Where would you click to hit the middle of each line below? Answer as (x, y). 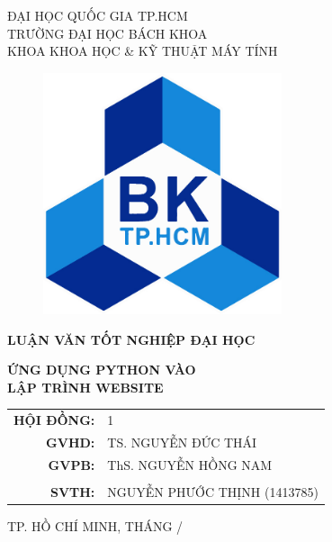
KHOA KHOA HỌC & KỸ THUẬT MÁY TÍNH (143, 51)
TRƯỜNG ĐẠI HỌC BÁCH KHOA (108, 33)
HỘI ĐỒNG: (54, 420)
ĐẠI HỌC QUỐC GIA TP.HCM (98, 15)
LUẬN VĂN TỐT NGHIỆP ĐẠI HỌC (131, 339)
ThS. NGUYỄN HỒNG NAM (190, 464)
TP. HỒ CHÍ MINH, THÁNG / (95, 525)
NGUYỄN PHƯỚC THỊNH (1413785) (213, 491)
